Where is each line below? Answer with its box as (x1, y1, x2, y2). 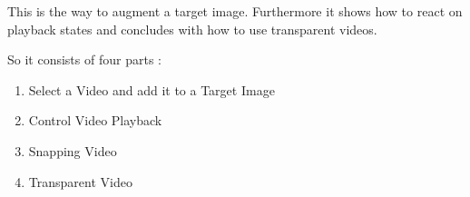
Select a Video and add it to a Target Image (28, 80, 275, 99)
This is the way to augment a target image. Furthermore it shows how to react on (7, 2, 463, 20)
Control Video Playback (28, 111, 162, 130)
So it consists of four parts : (7, 50, 162, 69)
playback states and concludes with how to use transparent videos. (7, 19, 377, 38)
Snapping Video (28, 141, 117, 160)
